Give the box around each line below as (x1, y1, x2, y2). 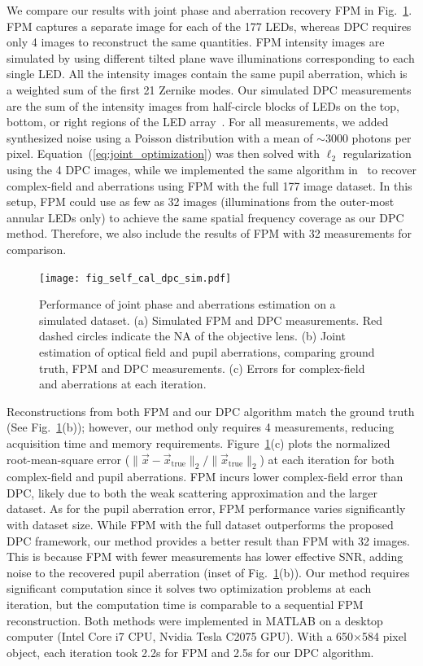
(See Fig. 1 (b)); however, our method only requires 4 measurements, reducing (7, 418, 395, 436)
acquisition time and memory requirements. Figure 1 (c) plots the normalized (7, 434, 390, 451)
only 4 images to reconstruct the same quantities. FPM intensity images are (7, 33, 385, 50)
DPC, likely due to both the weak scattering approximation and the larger (7, 484, 378, 501)
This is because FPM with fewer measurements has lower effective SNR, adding (7, 548, 403, 565)
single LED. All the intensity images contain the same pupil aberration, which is (7, 65, 408, 82)
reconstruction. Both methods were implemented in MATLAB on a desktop (7, 611, 383, 629)
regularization (342, 145, 412, 162)
